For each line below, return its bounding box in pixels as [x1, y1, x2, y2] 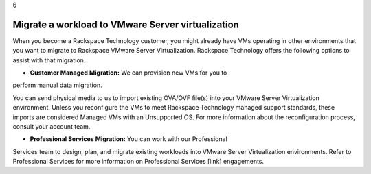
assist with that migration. [12, 55, 86, 64]
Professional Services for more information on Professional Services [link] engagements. [12, 158, 265, 166]
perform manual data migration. [12, 81, 102, 89]
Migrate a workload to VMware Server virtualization [12, 18, 240, 30]
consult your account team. [12, 123, 91, 131]
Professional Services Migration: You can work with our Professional [30, 135, 228, 143]
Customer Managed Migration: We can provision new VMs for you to [30, 69, 227, 77]
